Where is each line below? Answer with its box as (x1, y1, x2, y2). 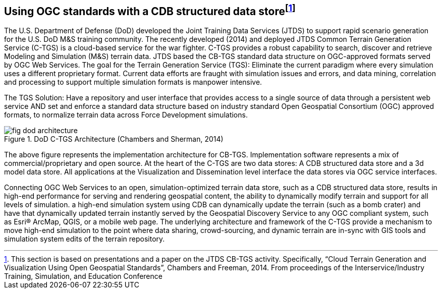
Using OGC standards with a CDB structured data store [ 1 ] (4, 3, 296, 18)
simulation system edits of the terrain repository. (4, 235, 165, 244)
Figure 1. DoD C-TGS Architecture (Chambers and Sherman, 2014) (4, 135, 224, 144)
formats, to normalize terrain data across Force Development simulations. (4, 110, 248, 120)
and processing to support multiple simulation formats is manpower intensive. (4, 78, 262, 87)
